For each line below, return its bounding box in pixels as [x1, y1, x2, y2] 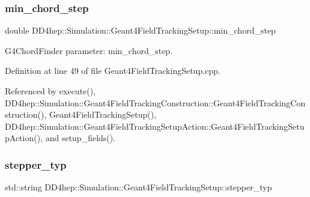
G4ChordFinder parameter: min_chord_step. [5, 44, 173, 56]
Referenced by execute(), [5, 85, 96, 97]
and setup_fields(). [45, 132, 116, 144]
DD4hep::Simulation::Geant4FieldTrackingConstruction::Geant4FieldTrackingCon [5, 96, 306, 109]
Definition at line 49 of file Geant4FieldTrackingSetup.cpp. [5, 64, 220, 77]
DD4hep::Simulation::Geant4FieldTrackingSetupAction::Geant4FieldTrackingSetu [5, 120, 305, 132]
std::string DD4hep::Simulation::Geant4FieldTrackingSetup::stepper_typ [5, 181, 272, 193]
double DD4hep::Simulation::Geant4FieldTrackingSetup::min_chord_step [5, 24, 276, 37]
